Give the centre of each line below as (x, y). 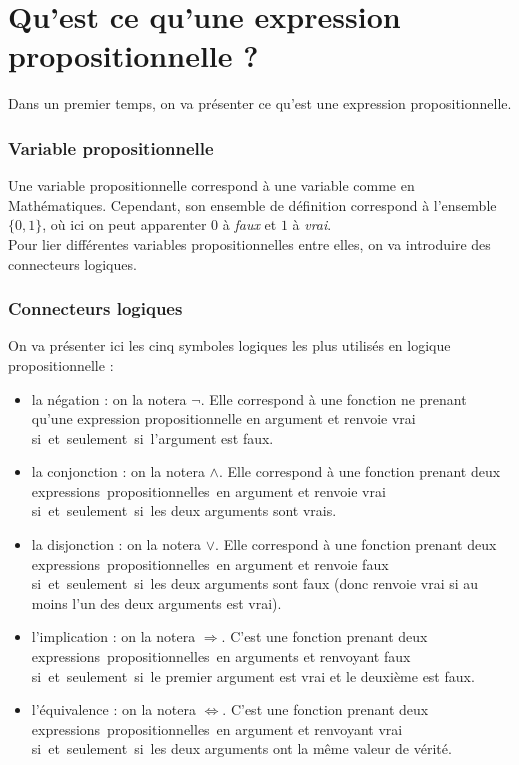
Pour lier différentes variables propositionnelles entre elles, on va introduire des (249, 243)
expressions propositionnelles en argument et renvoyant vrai (217, 728)
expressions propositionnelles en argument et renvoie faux (210, 563)
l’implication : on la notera (113, 636)
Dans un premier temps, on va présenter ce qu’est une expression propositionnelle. (260, 103)
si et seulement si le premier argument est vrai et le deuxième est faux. (253, 675)
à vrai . (312, 224)
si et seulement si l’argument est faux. (152, 437)
